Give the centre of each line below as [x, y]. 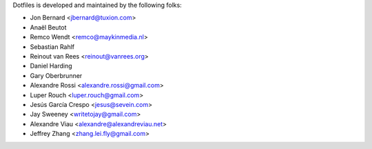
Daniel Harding [51, 66]
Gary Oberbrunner [56, 75]
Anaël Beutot [48, 27]
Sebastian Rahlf [52, 47]
